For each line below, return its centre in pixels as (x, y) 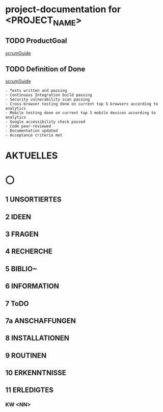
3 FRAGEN (22, 234)
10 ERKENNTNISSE (36, 373)
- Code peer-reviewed (28, 126)
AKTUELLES (32, 155)
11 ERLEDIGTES (29, 390)
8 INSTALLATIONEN (37, 338)
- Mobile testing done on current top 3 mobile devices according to (81, 113)
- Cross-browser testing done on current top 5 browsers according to (82, 104)
